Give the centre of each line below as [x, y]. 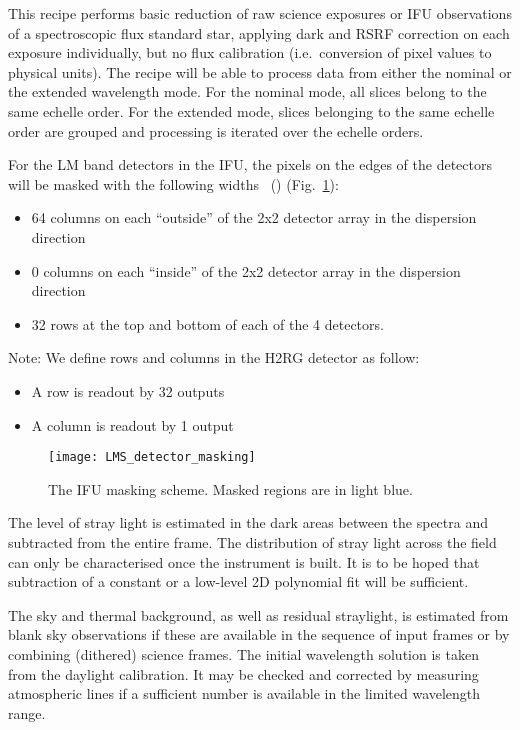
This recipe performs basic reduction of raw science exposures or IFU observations [260, 13]
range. [27, 712]
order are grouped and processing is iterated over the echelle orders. [216, 130]
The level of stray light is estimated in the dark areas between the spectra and [248, 522]
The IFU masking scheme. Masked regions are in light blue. [230, 488]
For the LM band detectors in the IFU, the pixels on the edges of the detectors [250, 164]
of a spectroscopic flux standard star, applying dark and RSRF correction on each [259, 32]
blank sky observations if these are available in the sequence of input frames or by [259, 634]
